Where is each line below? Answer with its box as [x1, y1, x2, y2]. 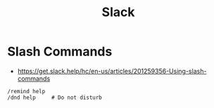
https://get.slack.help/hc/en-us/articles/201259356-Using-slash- [17, 67, 207, 75]
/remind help [7, 88, 46, 95]
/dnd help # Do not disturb [7, 94, 102, 101]
